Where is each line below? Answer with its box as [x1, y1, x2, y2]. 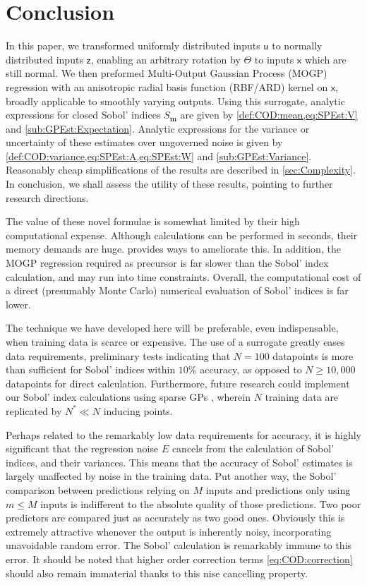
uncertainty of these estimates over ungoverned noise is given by [6, 135, 283, 150]
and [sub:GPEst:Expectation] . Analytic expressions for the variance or [6, 121, 310, 135]
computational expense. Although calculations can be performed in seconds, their [6, 227, 358, 242]
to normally [272, 38, 323, 53]
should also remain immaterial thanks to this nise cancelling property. [6, 565, 308, 580]
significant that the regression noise [6, 441, 159, 456]
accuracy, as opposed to [200, 362, 302, 377]
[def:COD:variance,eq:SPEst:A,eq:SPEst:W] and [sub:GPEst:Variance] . [6, 148, 312, 163]
